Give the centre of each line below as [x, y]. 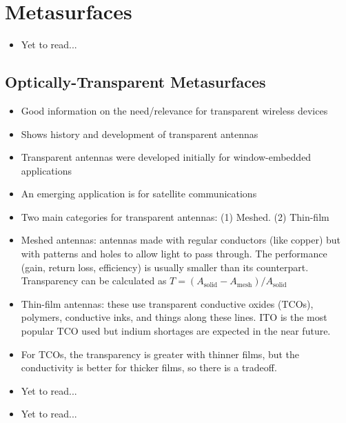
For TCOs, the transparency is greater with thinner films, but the [160, 354]
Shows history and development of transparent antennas [140, 134]
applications [47, 170]
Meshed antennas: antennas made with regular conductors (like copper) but [181, 240]
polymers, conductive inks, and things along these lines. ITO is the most [174, 317]
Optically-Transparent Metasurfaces [135, 82]
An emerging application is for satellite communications [139, 194]
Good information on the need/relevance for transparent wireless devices [174, 110]
